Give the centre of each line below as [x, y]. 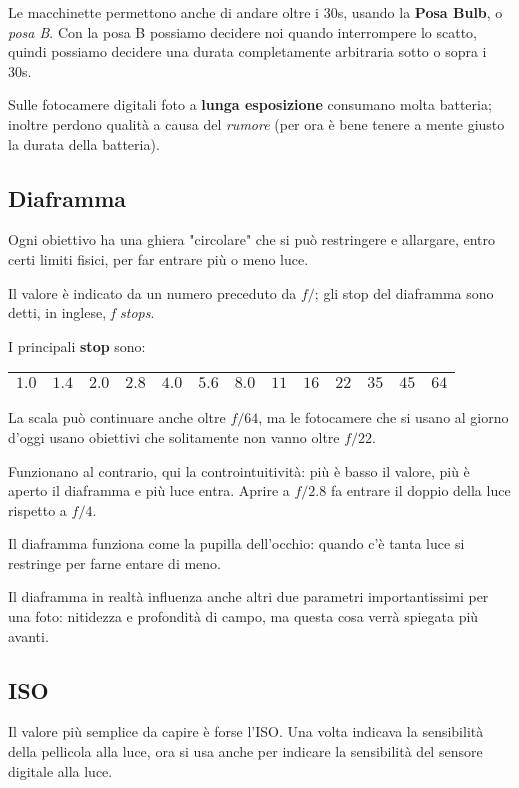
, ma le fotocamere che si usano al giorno [383, 417]
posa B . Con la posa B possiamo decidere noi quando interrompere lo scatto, [242, 31]
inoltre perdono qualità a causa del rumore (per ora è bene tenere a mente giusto [256, 123]
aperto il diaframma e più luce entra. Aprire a [149, 490]
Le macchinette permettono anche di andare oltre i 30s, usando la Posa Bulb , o [255, 12]
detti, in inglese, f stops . [81, 312]
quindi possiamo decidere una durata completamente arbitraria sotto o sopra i [247, 51]
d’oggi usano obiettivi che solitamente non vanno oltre [174, 436]
